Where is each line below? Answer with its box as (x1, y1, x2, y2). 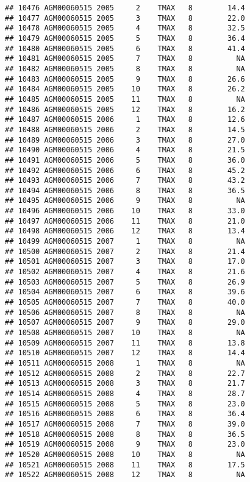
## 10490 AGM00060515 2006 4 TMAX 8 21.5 (5, 146, 245, 155)
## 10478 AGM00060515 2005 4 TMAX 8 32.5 (5, 24, 245, 33)
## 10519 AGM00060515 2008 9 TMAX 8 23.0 (5, 440, 245, 449)
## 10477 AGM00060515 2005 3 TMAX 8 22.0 (5, 13, 245, 23)
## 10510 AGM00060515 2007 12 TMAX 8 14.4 (5, 349, 245, 358)
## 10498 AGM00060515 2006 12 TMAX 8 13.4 (5, 227, 245, 236)
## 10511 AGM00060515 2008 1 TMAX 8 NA (5, 358, 245, 367)
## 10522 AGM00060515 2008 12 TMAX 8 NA (5, 470, 245, 480)
